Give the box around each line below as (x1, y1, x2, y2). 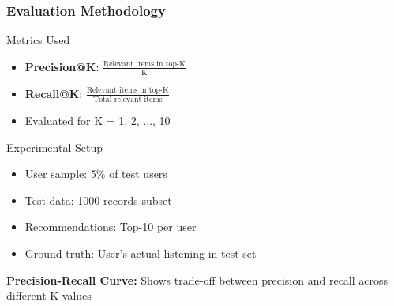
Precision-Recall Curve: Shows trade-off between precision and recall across (6, 271, 388, 288)
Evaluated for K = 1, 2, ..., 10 (24, 111, 171, 128)
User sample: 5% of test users (24, 165, 167, 182)
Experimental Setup (6, 138, 103, 155)
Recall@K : (24, 85, 83, 101)
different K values (6, 287, 92, 304)
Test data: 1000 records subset (24, 191, 172, 208)
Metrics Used (6, 32, 70, 48)
